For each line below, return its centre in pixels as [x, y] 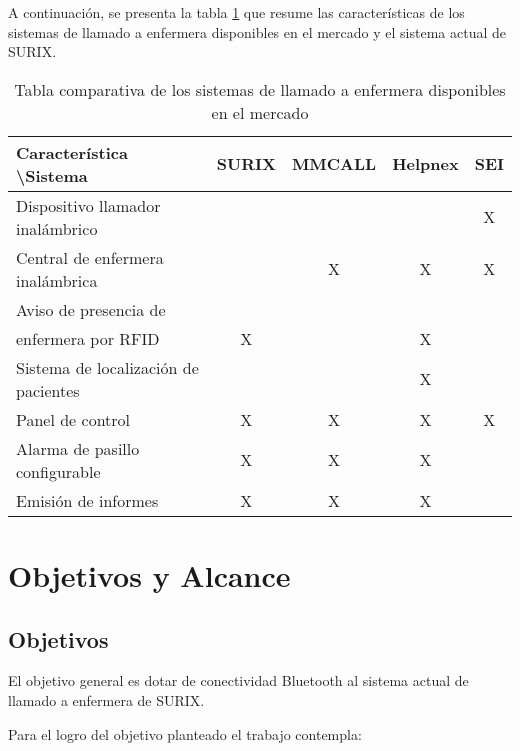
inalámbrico [57, 228]
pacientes [48, 390]
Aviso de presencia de [91, 309]
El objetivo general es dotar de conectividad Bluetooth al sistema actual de [238, 680]
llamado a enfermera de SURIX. [106, 699]
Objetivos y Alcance [149, 574]
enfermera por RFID [88, 338]
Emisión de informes [87, 500]
